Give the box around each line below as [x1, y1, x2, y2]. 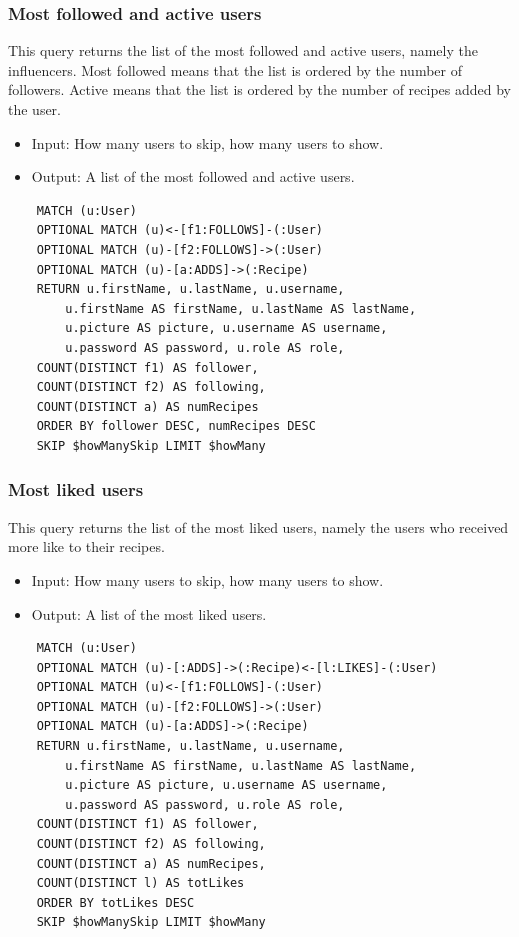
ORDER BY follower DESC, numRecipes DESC [36, 419, 316, 434]
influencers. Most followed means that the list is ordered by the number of [8, 59, 462, 80]
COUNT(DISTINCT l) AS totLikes [36, 876, 245, 891]
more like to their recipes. [8, 536, 165, 557]
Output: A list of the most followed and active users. [31, 166, 355, 187]
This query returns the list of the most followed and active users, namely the [8, 40, 478, 61]
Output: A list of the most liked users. [31, 603, 267, 624]
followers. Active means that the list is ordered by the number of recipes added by [8, 79, 511, 100]
